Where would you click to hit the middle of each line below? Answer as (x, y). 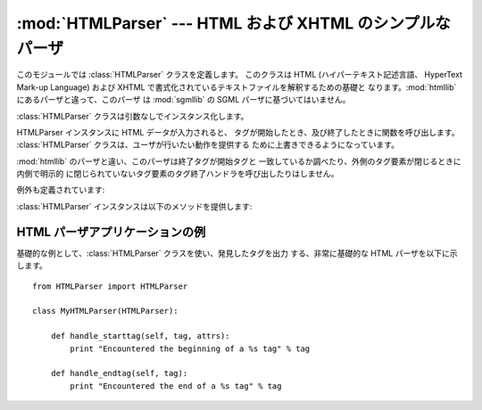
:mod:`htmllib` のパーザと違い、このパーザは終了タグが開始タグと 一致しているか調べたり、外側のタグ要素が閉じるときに (239, 161)
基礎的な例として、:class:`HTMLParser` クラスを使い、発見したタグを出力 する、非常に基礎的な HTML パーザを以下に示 (237, 253)
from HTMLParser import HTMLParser (110, 286)
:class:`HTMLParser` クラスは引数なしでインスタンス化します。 (133, 116)
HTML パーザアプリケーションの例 (111, 232)
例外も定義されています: (61, 190)
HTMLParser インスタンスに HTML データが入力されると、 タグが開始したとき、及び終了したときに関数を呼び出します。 (238, 132)
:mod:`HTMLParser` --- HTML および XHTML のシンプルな (233, 23)
